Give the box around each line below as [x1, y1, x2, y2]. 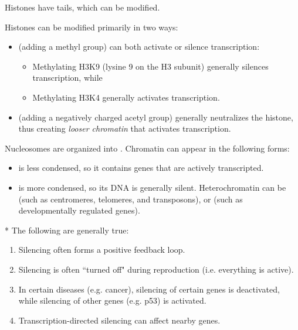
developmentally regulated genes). [18, 204, 140, 216]
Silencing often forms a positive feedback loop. [18, 243, 185, 256]
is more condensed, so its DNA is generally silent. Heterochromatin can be [18, 181, 286, 193]
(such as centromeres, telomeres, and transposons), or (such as [18, 192, 243, 205]
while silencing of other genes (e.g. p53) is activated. [18, 294, 206, 307]
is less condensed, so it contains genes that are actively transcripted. [18, 161, 264, 174]
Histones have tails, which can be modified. [5, 1, 160, 13]
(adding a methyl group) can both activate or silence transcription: [18, 40, 260, 53]
